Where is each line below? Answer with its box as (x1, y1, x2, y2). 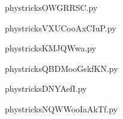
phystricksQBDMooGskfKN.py (5, 62, 118, 74)
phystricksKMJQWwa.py (5, 42, 97, 54)
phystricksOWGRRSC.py (5, 1, 98, 13)
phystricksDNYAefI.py (5, 82, 87, 95)
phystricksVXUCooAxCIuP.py (5, 21, 116, 34)
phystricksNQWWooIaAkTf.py (5, 102, 118, 115)
